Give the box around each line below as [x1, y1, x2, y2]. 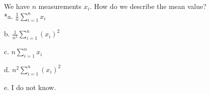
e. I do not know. [4, 82, 56, 92]
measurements [38, 1, 82, 11]
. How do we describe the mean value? [90, 1, 207, 11]
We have [4, 1, 30, 11]
